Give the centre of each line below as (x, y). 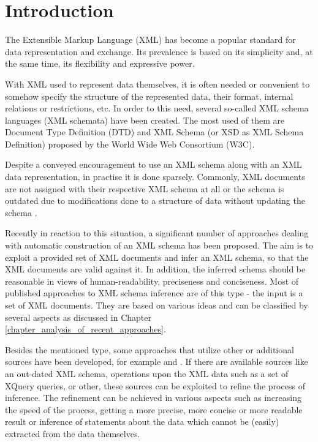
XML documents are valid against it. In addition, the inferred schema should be (155, 269)
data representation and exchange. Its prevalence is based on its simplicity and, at (159, 51)
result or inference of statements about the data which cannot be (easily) (142, 421)
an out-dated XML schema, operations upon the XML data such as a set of (147, 373)
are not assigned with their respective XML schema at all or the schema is (145, 188)
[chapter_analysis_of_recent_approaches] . (85, 329)
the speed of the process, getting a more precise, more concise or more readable (154, 409)
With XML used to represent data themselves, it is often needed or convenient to (157, 84)
